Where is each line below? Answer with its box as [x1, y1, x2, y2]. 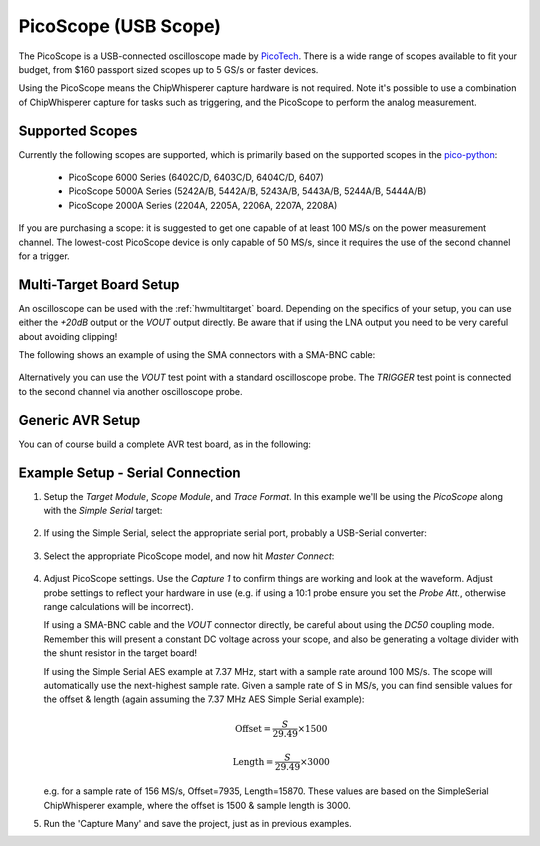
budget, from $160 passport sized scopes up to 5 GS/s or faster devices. [18, 63, 319, 75]
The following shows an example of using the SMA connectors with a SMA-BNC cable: [18, 349, 376, 361]
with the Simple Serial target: [43, 505, 163, 517]
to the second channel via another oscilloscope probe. [18, 385, 244, 397]
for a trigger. [18, 250, 70, 262]
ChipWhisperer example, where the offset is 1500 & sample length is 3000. [43, 799, 352, 811]
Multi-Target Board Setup [18, 276, 180, 293]
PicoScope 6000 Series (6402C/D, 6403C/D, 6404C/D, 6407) [68, 171, 324, 184]
